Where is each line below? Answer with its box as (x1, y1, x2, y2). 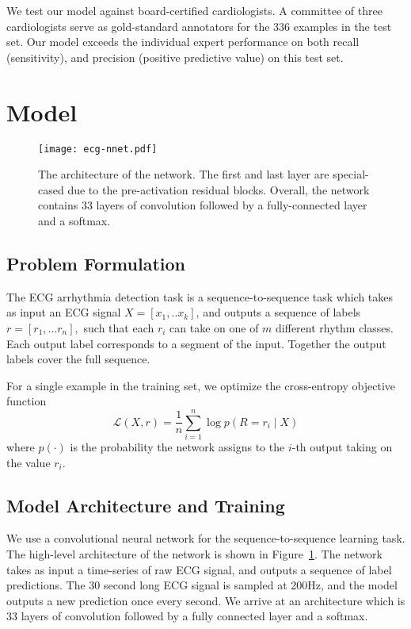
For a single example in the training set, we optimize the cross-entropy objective (6, 377, 396, 393)
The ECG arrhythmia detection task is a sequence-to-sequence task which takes (6, 288, 394, 305)
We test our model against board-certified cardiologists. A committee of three (6, 2, 382, 18)
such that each (83, 319, 154, 336)
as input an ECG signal (6, 304, 121, 320)
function (6, 393, 47, 409)
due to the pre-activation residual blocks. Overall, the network (67, 181, 370, 198)
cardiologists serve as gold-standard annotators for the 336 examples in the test (6, 17, 392, 34)
